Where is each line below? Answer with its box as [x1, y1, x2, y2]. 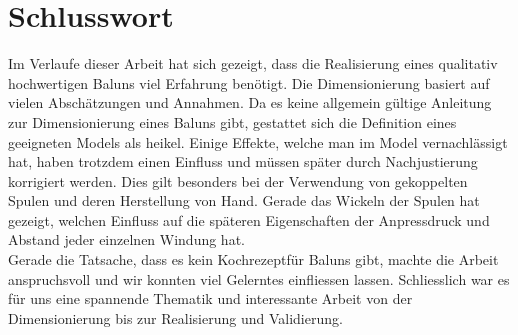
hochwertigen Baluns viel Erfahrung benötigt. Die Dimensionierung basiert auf [8, 72, 490, 93]
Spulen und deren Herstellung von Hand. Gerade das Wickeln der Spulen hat [8, 190, 480, 211]
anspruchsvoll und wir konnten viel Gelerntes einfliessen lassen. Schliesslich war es [8, 268, 510, 289]
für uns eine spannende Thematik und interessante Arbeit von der [8, 288, 413, 309]
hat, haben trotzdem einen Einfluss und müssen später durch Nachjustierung [8, 151, 478, 172]
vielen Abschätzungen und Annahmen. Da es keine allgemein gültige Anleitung [8, 92, 492, 113]
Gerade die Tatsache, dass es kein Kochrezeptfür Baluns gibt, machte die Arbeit [8, 249, 499, 270]
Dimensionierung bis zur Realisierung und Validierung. [8, 307, 343, 328]
